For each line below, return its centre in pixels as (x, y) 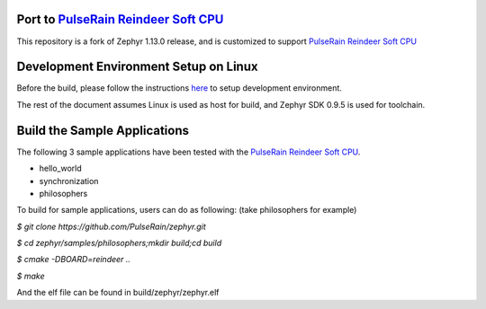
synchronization (69, 181)
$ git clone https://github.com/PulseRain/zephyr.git (111, 226)
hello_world (61, 168)
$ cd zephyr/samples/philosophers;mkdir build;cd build (119, 243)
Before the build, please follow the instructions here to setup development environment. (179, 88)
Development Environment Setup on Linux (137, 67)
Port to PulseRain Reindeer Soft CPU (120, 19)
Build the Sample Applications (103, 130)
